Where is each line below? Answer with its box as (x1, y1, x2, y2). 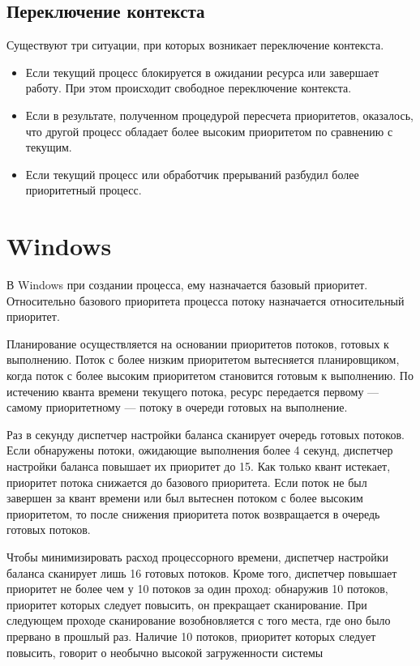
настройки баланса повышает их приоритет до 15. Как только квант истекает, (6, 458, 391, 475)
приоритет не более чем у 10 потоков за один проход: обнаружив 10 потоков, (6, 580, 388, 597)
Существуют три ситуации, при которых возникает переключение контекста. (6, 36, 384, 53)
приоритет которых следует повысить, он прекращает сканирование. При (6, 596, 367, 613)
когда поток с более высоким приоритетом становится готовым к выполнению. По (6, 367, 414, 384)
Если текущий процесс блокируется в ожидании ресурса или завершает (25, 63, 379, 80)
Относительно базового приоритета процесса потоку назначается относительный (6, 292, 405, 309)
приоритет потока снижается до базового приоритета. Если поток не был (6, 473, 367, 490)
